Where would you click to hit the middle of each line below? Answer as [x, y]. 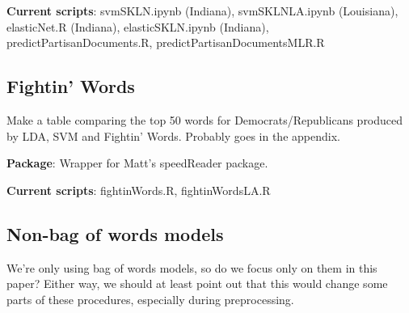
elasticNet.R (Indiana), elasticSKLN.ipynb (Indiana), [138, 26]
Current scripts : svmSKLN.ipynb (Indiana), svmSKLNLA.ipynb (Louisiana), [202, 11]
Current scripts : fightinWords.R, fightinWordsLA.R [139, 190]
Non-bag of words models [115, 233]
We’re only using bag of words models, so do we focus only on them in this [192, 267]
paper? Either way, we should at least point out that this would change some [197, 283]
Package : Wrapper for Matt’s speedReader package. [137, 163]
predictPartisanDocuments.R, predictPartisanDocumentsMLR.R [166, 42]
